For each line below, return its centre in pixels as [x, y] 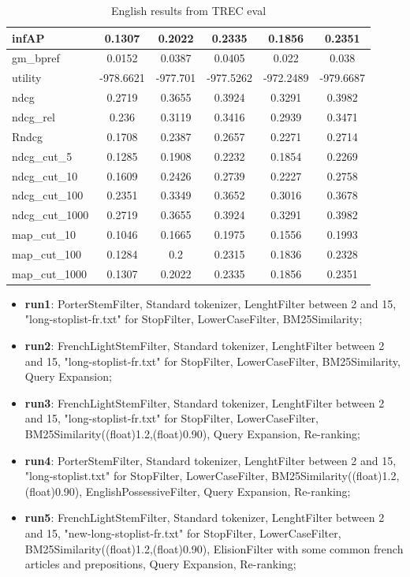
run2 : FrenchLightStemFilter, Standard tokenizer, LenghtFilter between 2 [205, 345]
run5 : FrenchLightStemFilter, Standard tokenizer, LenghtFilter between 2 [205, 517]
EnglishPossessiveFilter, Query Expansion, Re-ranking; [218, 491]
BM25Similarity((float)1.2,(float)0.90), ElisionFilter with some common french [214, 548]
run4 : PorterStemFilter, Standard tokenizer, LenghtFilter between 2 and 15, [211, 460]
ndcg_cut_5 [42, 156]
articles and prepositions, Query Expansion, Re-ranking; [160, 564]
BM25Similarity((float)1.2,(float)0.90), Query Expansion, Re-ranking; [192, 433]
